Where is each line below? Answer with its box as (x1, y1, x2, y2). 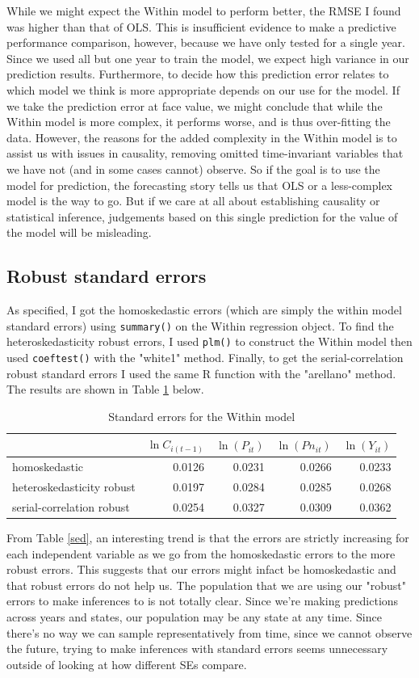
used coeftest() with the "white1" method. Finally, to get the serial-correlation (6, 349, 404, 366)
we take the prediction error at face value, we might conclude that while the (6, 97, 383, 114)
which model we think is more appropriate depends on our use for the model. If (6, 81, 400, 98)
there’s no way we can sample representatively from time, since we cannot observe (6, 624, 413, 641)
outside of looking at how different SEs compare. (6, 655, 247, 672)
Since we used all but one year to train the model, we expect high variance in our (6, 49, 409, 66)
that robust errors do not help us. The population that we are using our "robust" (6, 576, 406, 593)
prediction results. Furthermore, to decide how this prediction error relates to (6, 65, 389, 82)
